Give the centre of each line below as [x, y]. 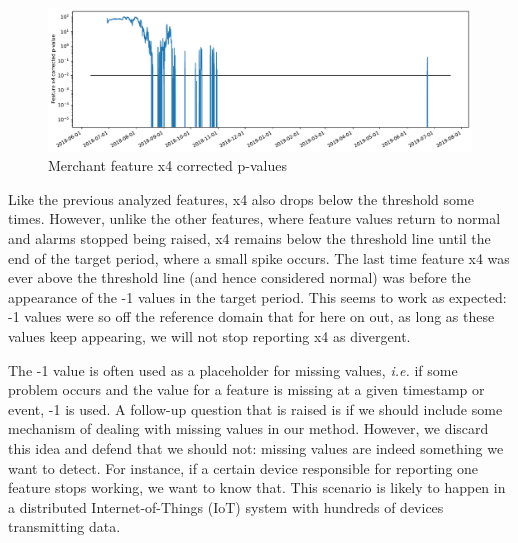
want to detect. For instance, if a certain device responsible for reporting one [243, 467]
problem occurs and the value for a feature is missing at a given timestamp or [246, 389]
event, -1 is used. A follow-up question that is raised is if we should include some [255, 408]
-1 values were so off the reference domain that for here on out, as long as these [251, 316]
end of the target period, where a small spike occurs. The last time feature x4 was [259, 257]
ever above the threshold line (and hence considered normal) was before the [239, 277]
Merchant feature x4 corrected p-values [167, 165]
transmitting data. [64, 526]
